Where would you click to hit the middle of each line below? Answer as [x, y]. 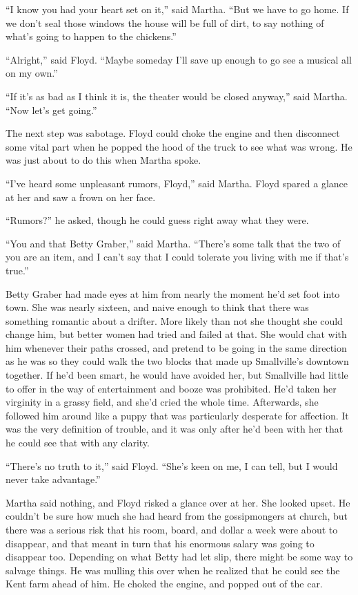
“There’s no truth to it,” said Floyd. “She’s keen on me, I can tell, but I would [172, 465]
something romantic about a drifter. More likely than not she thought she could [174, 320]
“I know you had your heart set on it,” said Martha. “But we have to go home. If [177, 9]
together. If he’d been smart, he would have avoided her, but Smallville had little [177, 375]
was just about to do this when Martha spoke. [103, 160]
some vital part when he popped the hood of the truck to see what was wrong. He [179, 146]
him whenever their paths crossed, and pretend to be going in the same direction [176, 347]
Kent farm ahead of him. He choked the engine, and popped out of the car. [164, 584]
